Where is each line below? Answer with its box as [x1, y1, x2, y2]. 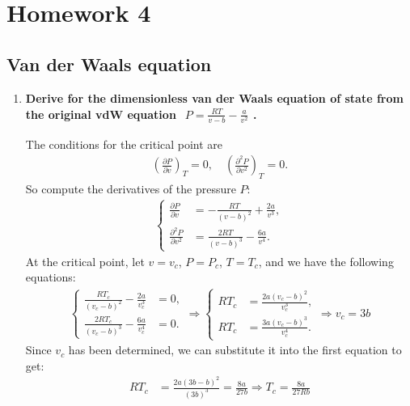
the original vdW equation [25, 105, 176, 122]
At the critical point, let [25, 252, 145, 269]
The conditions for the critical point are [25, 135, 223, 152]
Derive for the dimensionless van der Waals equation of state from [25, 89, 404, 106]
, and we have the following [258, 252, 394, 269]
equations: [25, 269, 76, 285]
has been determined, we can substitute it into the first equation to [68, 341, 402, 358]
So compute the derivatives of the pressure [25, 180, 236, 197]
